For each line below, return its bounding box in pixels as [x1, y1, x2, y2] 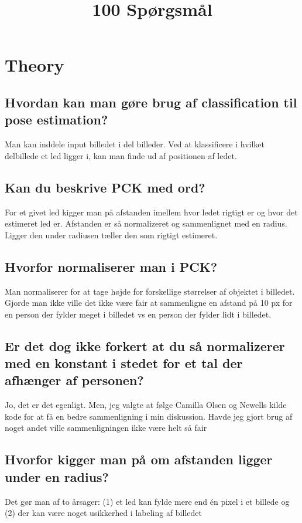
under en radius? [5, 467, 109, 485]
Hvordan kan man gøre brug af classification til [5, 93, 297, 111]
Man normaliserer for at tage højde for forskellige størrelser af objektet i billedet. [5, 285, 295, 297]
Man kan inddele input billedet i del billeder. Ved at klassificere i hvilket [5, 138, 265, 150]
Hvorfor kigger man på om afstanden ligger [5, 450, 273, 468]
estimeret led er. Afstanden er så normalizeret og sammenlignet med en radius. [5, 217, 287, 230]
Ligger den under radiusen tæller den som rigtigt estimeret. [5, 228, 218, 241]
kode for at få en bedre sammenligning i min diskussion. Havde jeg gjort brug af [5, 410, 293, 422]
